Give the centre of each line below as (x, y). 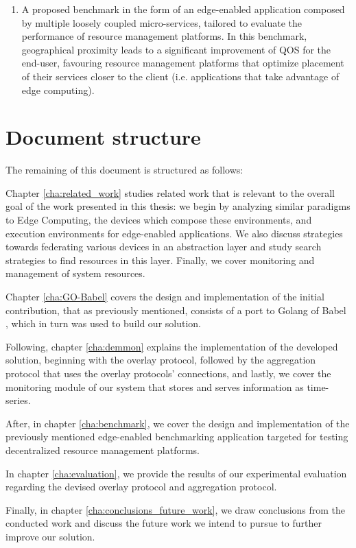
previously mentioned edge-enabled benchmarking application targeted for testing (177, 437)
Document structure (103, 137)
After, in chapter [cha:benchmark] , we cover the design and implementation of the (178, 423)
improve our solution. (50, 536)
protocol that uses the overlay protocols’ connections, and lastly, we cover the (168, 373)
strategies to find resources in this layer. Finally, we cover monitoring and (160, 260)
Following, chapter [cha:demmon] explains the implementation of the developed (172, 346)
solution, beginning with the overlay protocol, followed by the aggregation (161, 360)
